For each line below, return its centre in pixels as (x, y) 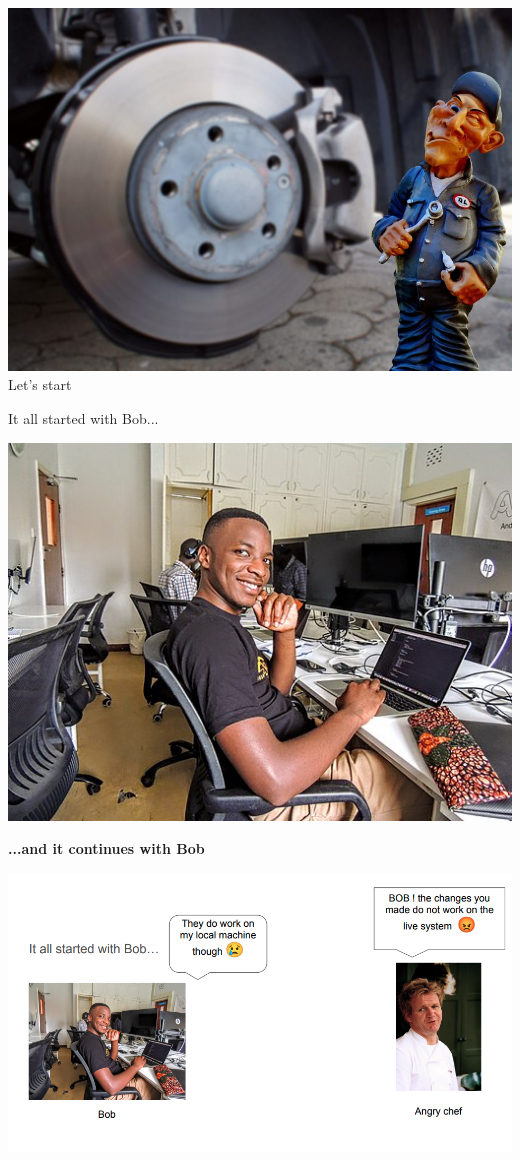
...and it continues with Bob (106, 848)
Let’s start (40, 384)
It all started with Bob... (83, 418)
